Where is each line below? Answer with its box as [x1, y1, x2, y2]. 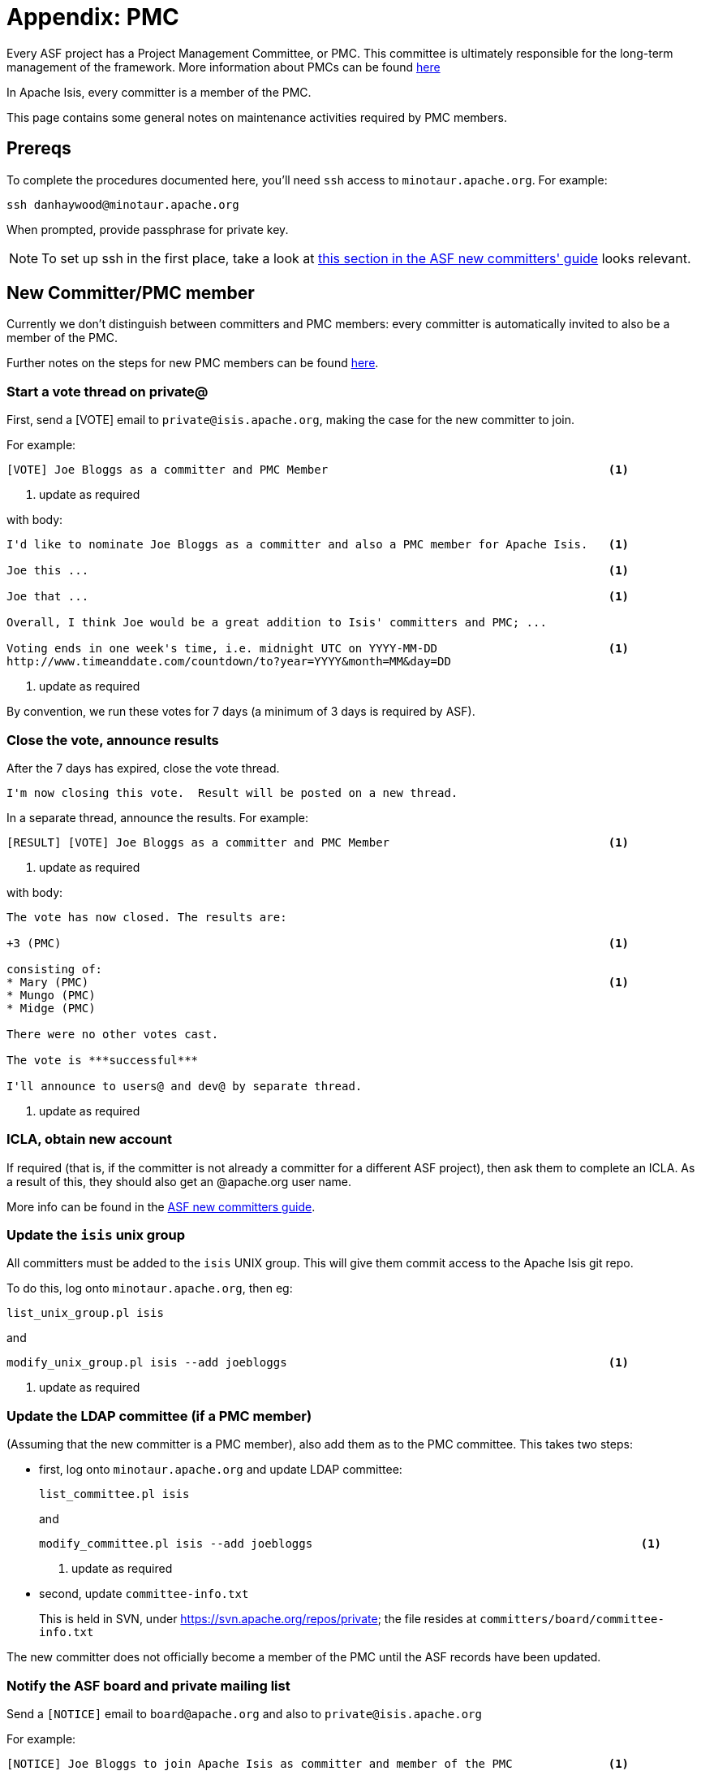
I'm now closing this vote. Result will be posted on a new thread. [6, 786, 458, 799]
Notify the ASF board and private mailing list [6, 1677, 290, 1694]
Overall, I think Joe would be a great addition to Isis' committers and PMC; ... [6, 616, 547, 630]
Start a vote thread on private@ [6, 383, 209, 400]
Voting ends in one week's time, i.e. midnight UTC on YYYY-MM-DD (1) [6, 642, 630, 656]
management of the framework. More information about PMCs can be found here [6, 59, 441, 74]
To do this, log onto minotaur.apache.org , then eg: [6, 1281, 293, 1296]
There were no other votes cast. [6, 1027, 219, 1041]
